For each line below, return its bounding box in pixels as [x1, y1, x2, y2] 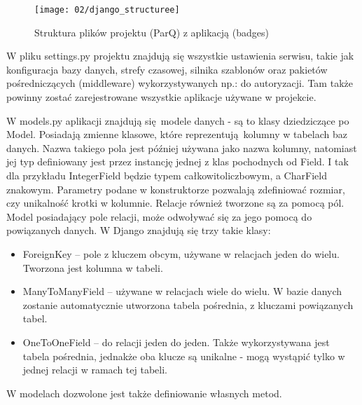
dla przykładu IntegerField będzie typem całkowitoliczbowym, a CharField [6, 168, 327, 182]
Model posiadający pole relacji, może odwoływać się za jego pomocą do [6, 209, 312, 224]
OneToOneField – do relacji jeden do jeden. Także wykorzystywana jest [22, 334, 330, 349]
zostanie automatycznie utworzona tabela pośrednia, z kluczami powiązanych [22, 297, 354, 312]
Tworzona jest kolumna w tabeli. [22, 260, 163, 275]
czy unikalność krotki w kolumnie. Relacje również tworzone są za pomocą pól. [6, 195, 344, 210]
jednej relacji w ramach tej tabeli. [22, 362, 167, 377]
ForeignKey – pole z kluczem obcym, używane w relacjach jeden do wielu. [22, 246, 340, 261]
